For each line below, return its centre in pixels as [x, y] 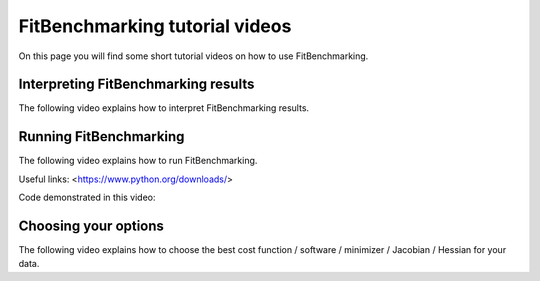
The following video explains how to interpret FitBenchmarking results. [164, 108]
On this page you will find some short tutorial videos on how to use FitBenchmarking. [193, 56]
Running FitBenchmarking [101, 136]
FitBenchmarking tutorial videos [155, 26]
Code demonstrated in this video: [87, 197]
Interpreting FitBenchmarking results [136, 84]
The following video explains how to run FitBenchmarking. [138, 161]
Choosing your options [91, 225]
